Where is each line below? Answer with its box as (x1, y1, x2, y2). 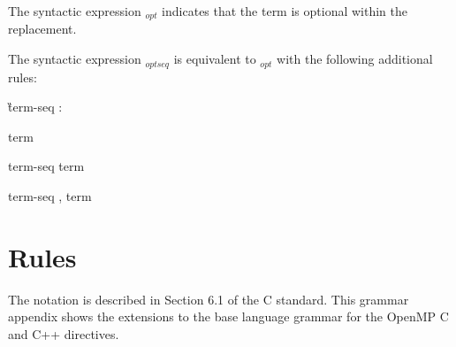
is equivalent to (173, 50, 256, 68)
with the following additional (277, 50, 433, 68)
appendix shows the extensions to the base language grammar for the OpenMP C (8, 307, 449, 326)
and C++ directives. (8, 324, 119, 343)
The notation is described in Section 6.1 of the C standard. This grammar (8, 289, 409, 308)
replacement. (8, 19, 77, 38)
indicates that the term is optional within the (162, 2, 407, 19)
